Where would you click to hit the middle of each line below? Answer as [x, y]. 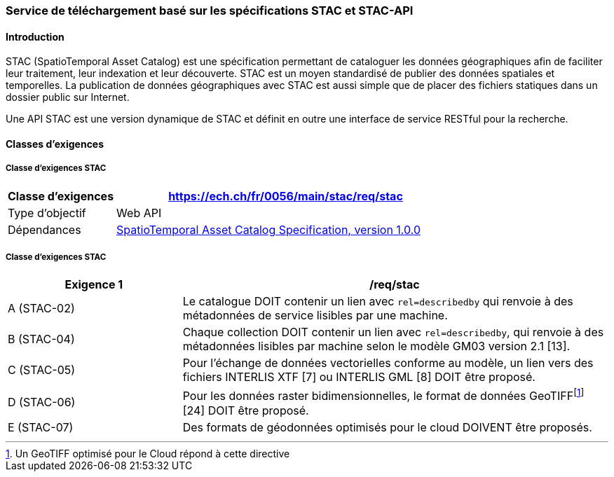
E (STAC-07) [41, 427]
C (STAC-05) [42, 370]
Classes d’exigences [55, 144]
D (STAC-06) [42, 402]
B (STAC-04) [41, 339]
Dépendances [45, 229]
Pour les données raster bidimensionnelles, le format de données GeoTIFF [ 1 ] [383, 395]
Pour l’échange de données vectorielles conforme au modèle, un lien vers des [388, 363]
